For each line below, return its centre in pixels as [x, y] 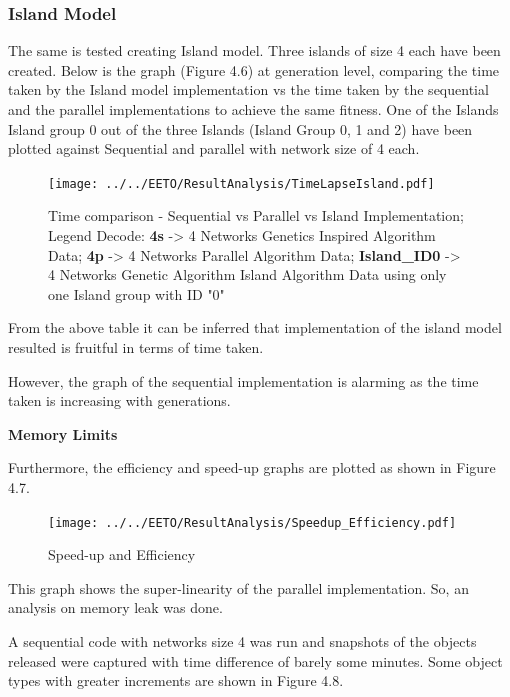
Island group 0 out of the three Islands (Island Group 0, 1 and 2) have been [240, 128]
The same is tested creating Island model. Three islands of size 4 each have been [254, 50]
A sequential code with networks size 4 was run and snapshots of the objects [242, 641]
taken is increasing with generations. [119, 400]
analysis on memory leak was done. [115, 607]
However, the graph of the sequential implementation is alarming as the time [243, 380]
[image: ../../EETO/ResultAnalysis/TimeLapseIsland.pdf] [241, 183]
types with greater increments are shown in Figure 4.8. [176, 680]
